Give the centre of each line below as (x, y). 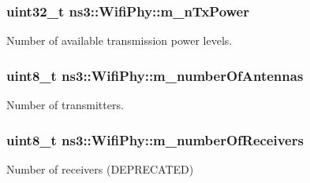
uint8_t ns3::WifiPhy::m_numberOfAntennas (155, 75)
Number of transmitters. (65, 105)
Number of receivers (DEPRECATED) (100, 168)
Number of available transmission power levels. (120, 40)
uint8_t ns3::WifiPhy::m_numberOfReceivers (155, 139)
